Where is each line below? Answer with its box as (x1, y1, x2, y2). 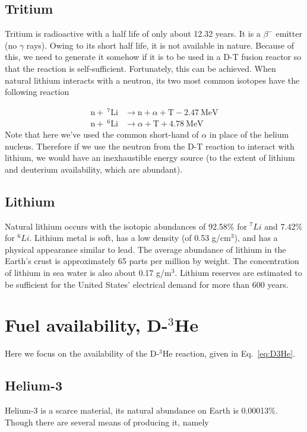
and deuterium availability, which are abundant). (5, 163, 183, 175)
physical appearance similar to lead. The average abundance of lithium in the (5, 243, 286, 255)
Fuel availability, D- (5, 313, 168, 337)
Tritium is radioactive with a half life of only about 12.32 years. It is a (5, 27, 261, 40)
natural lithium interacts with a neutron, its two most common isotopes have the (5, 74, 300, 86)
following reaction (5, 85, 69, 98)
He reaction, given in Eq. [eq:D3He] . (162, 347, 296, 360)
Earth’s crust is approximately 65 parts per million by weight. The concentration (5, 255, 299, 267)
